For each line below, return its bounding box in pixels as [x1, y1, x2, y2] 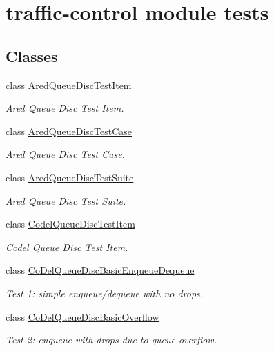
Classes [6, 45, 58, 66]
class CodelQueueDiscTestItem [6, 217, 135, 231]
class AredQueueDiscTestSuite [6, 170, 134, 184]
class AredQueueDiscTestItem [6, 77, 132, 92]
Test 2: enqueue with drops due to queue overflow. [6, 332, 217, 347]
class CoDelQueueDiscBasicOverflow [6, 309, 159, 323]
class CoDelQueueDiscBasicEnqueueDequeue [6, 263, 195, 277]
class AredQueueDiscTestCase [6, 123, 132, 138]
